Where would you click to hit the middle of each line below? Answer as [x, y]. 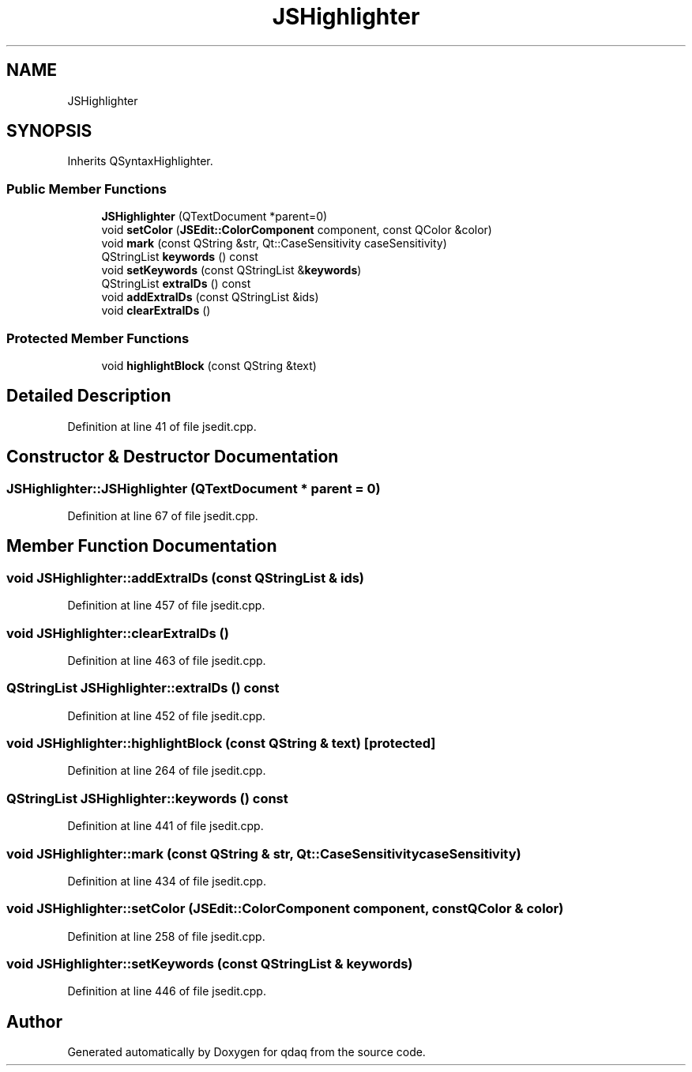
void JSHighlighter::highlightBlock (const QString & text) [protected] [221, 744]
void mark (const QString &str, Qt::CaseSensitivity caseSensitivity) [274, 243]
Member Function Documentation [142, 546]
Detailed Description [89, 396]
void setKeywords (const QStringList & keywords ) [231, 270]
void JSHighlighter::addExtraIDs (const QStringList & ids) [186, 578]
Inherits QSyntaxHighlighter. [140, 161]
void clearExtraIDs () [156, 311]
